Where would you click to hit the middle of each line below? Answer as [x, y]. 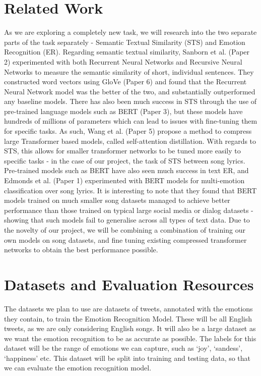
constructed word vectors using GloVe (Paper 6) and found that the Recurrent [125, 82]
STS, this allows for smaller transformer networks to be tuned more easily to [122, 151]
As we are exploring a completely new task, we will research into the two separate [130, 32]
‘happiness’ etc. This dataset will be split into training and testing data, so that [127, 358]
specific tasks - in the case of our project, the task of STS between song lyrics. [125, 160]
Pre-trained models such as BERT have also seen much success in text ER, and [126, 170]
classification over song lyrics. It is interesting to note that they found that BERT [130, 190]
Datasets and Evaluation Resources [129, 284]
